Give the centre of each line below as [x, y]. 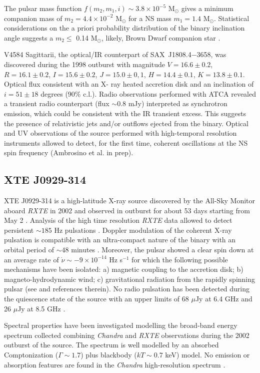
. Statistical [231, 18]
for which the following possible [180, 259]
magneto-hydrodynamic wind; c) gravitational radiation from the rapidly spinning [130, 279]
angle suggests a [29, 37]
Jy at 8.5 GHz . [41, 308]
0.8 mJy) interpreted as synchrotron [172, 103]
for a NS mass [150, 18]
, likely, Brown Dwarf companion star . [161, 37]
